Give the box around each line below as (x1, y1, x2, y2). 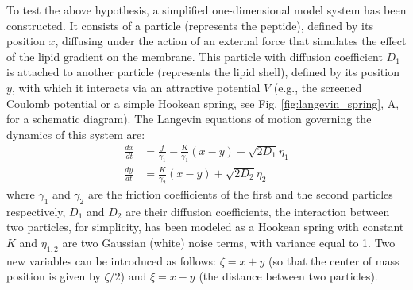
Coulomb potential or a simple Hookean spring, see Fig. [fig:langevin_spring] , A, (6, 95, 399, 111)
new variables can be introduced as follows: (6, 252, 216, 269)
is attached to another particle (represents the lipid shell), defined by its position (6, 64, 399, 80)
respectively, (6, 203, 66, 219)
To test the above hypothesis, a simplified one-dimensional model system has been (6, 2, 407, 17)
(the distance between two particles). (199, 268, 378, 284)
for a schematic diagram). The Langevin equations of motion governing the (6, 110, 372, 127)
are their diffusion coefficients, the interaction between (125, 203, 390, 219)
